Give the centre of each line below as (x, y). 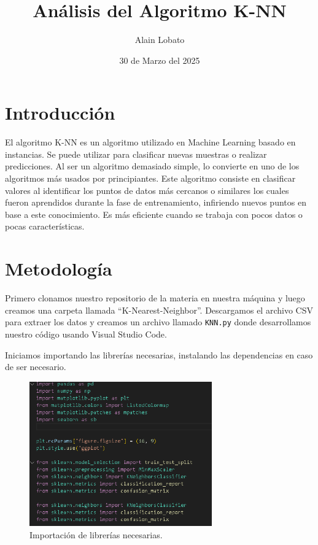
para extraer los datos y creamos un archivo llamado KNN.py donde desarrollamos (158, 322)
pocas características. (45, 226)
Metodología (59, 269)
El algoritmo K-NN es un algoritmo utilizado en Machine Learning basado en (150, 142)
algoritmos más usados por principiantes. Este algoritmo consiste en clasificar (150, 178)
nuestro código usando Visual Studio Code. (86, 334)
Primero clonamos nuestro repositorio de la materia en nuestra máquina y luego (155, 298)
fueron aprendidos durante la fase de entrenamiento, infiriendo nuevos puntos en (156, 202)
